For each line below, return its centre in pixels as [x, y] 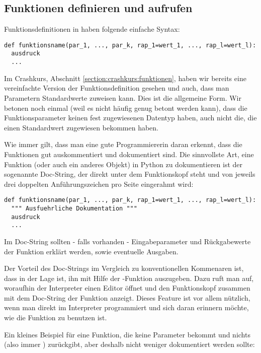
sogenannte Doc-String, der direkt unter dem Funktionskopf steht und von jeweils [130, 174]
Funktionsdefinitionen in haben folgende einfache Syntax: [92, 29]
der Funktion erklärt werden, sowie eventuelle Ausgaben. [91, 251]
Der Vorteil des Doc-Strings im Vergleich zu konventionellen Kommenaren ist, [124, 268]
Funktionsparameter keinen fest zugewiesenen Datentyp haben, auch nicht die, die [130, 118]
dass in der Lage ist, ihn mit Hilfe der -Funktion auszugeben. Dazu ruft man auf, [129, 278]
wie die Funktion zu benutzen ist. [56, 317]
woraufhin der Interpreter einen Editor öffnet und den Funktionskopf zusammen [127, 288]
